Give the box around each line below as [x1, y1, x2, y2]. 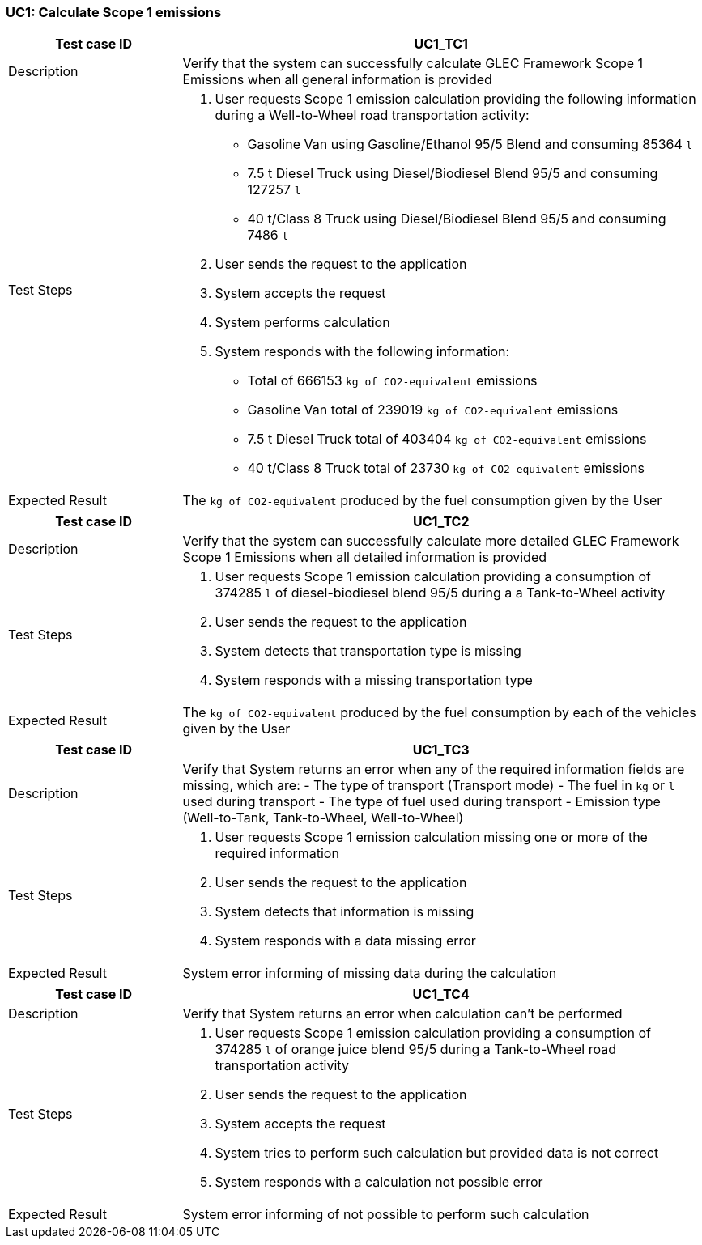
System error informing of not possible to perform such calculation [182, 1206, 589, 1223]
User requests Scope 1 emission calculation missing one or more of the [215, 829, 648, 846]
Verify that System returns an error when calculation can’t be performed [182, 1005, 623, 1022]
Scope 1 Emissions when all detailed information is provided [182, 549, 547, 566]
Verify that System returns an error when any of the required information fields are [182, 761, 685, 778]
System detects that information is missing [215, 903, 474, 920]
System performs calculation [215, 314, 390, 331]
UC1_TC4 [412, 986, 470, 1003]
